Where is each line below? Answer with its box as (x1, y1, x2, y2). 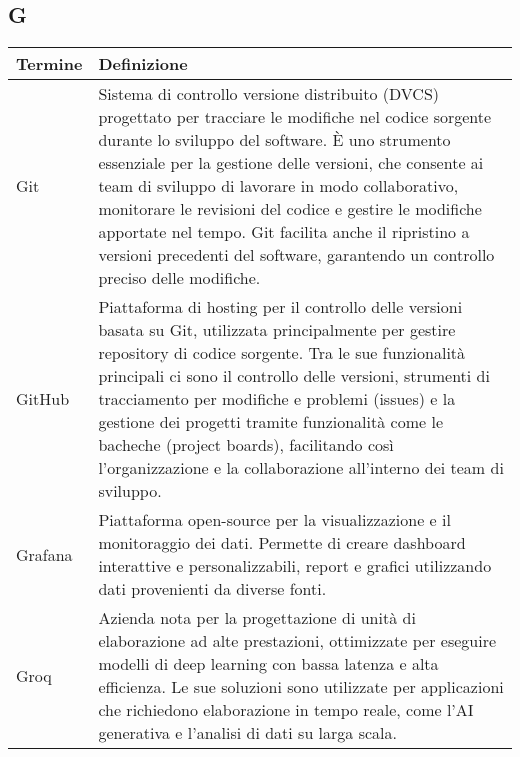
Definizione (98, 52, 188, 76)
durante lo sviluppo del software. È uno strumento (98, 128, 451, 152)
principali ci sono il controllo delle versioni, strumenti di (98, 364, 490, 388)
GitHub (16, 387, 70, 411)
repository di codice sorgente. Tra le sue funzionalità (98, 341, 466, 365)
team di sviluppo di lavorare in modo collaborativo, (98, 174, 459, 198)
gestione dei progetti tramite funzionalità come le (98, 410, 443, 434)
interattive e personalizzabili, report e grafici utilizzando (98, 554, 492, 578)
